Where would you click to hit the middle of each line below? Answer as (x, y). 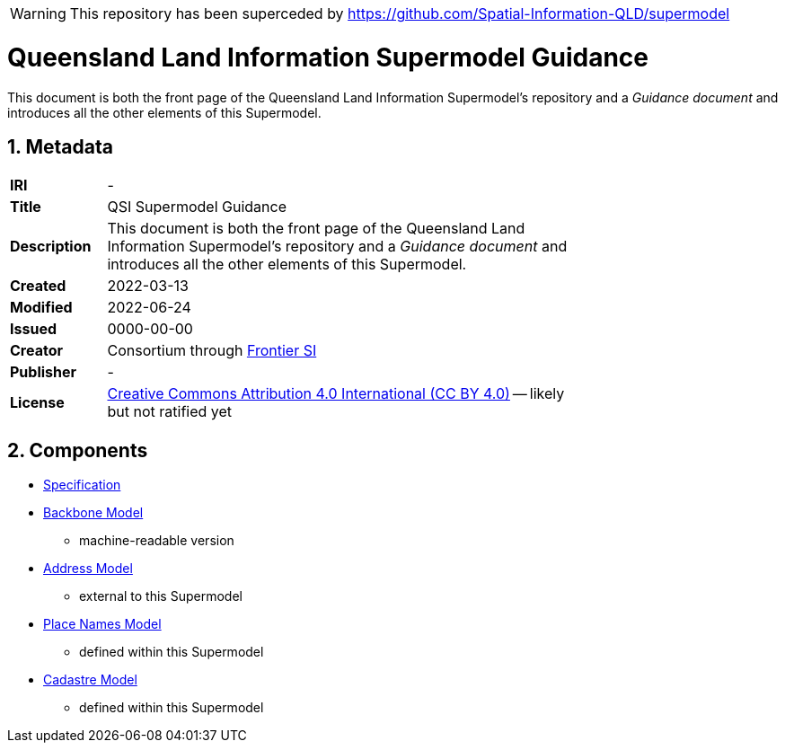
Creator (36, 351)
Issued (33, 329)
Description (51, 247)
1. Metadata (60, 146)
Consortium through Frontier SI (212, 351)
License (37, 403)
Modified (41, 308)
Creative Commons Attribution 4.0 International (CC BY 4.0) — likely (336, 394)
